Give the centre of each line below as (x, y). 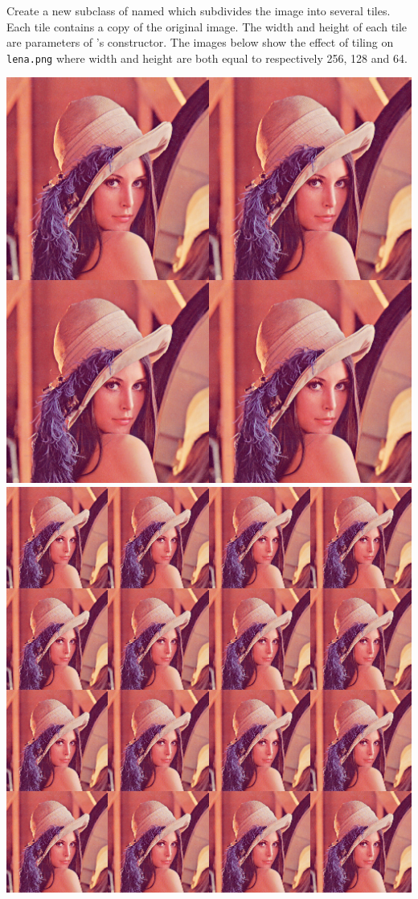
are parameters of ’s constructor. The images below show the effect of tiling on (200, 42)
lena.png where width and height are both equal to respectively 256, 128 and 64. (207, 58)
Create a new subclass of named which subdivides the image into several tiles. (199, 10)
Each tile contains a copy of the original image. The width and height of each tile (207, 26)
